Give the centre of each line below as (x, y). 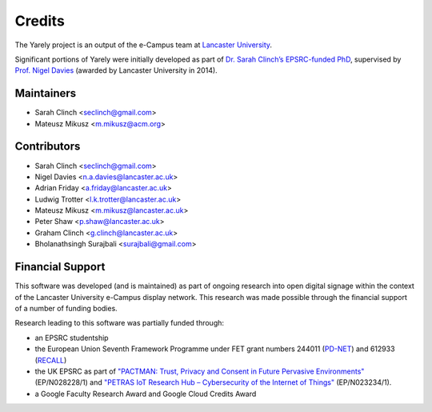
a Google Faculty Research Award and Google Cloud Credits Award (146, 394)
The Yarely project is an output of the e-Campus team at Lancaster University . (143, 45)
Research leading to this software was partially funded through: (119, 323)
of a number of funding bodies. (66, 308)
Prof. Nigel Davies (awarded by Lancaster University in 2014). (116, 70)
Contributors (48, 147)
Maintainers (46, 93)
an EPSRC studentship (72, 338)
